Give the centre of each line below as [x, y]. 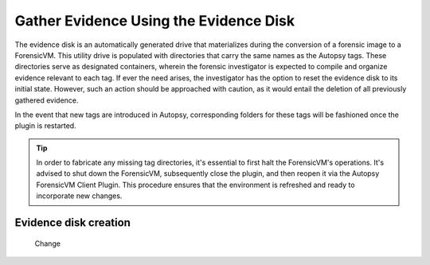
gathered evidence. [47, 100]
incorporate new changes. [79, 196]
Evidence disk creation [73, 223]
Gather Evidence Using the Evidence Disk [154, 21]
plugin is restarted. [45, 126]
